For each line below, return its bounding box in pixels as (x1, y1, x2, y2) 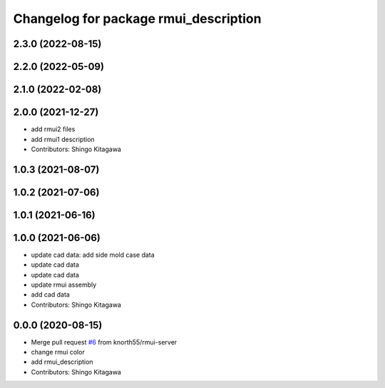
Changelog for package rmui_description (13, 11, 262, 26)
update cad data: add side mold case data (31, 250, 155, 259)
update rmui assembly (31, 280, 97, 289)
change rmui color (31, 348, 85, 357)
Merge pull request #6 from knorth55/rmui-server (31, 337, 178, 346)
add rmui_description (31, 357, 93, 367)
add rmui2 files (31, 125, 76, 133)
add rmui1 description (31, 135, 96, 143)
